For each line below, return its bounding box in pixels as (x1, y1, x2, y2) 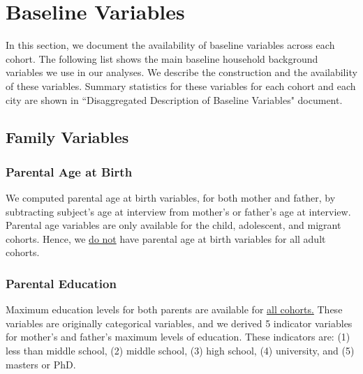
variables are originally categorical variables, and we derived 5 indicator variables (6, 315, 353, 330)
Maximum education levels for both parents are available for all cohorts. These (6, 302, 343, 317)
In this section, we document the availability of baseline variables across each (6, 38, 335, 52)
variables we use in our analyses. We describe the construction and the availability (6, 65, 357, 80)
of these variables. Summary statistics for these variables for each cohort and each (6, 78, 356, 93)
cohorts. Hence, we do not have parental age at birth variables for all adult (6, 231, 326, 246)
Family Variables (6, 126, 129, 148)
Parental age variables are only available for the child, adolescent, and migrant (6, 218, 341, 232)
